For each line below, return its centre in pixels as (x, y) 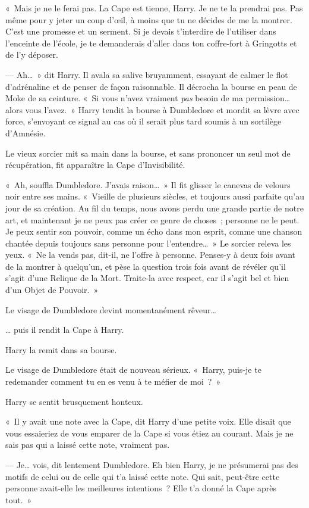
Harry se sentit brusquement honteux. (74, 401)
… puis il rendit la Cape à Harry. (65, 330)
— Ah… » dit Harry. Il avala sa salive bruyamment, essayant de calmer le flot (147, 74)
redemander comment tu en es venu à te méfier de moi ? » (113, 381)
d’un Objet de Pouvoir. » (52, 290)
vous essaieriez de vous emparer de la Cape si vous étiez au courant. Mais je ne (149, 433)
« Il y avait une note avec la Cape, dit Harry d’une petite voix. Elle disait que (148, 421)
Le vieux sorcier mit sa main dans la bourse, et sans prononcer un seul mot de (148, 153)
